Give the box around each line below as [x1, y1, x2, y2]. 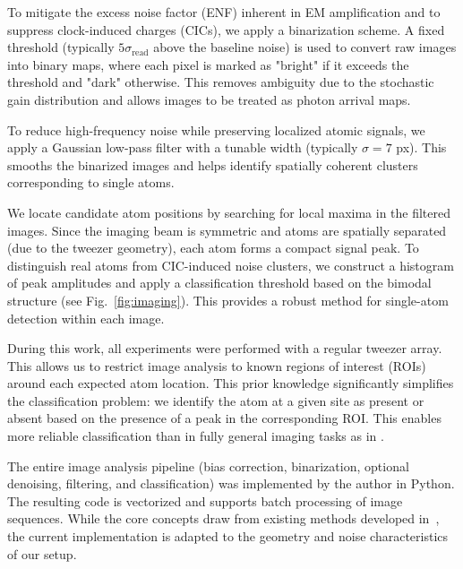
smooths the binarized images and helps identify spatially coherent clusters [7, 155, 418, 174]
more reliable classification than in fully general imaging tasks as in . [7, 427, 384, 445]
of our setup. [7, 544, 77, 563]
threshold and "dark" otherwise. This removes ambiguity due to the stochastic [7, 73, 434, 91]
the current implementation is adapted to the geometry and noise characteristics [7, 527, 449, 546]
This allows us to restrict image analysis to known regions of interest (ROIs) [7, 356, 426, 375]
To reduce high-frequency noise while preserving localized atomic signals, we [7, 120, 425, 139]
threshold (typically [7, 38, 115, 56]
